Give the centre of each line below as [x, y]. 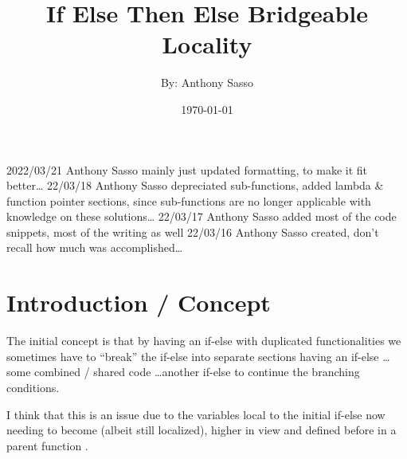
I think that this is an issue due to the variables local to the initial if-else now [196, 414]
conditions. [33, 387]
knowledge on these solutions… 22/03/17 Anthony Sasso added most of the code [202, 216]
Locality [207, 44]
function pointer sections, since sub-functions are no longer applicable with [189, 200]
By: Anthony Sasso [207, 82]
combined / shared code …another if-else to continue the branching [197, 372]
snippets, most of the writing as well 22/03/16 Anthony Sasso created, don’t [193, 231]
